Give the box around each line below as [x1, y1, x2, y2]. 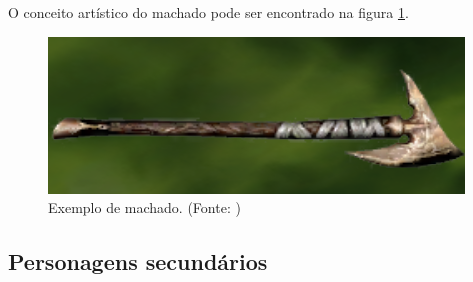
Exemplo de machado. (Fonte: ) [48, 197, 241, 218]
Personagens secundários [8, 246, 268, 277]
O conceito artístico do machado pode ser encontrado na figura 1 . [8, 2, 409, 22]
